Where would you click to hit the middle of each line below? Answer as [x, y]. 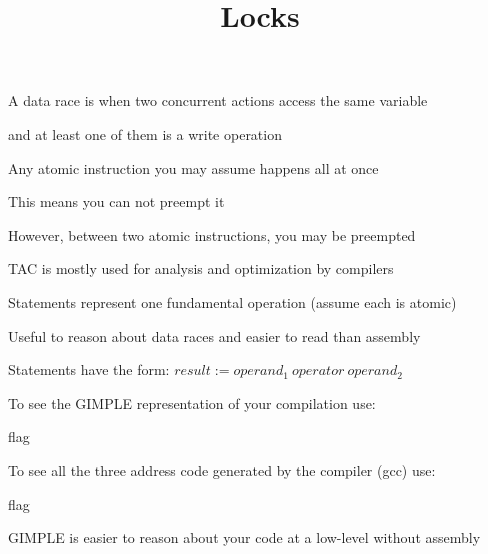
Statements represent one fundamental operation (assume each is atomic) [232, 301]
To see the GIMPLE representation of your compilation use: [192, 402]
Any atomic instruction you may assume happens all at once [193, 167]
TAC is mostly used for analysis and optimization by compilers [201, 268]
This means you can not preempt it [116, 201]
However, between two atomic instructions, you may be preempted [212, 234]
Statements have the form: [89, 369]
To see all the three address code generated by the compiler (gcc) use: [222, 469]
